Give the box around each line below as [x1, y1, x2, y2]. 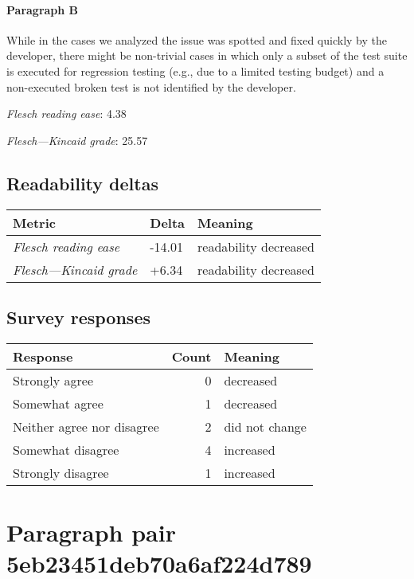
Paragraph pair [6, 515, 176, 548]
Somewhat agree [13, 393, 103, 413]
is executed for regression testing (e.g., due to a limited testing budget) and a [6, 62, 385, 79]
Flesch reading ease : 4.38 [6, 105, 127, 122]
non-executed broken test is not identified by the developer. [6, 78, 296, 95]
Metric [13, 213, 56, 232]
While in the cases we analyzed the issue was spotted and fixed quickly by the [6, 31, 387, 48]
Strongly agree [13, 370, 93, 389]
